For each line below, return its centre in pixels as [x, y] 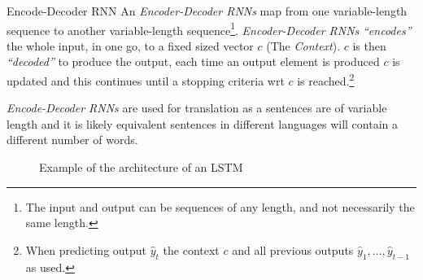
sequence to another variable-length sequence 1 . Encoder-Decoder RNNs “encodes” [209, 28]
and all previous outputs [293, 249]
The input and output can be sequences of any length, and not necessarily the [220, 206]
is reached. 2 [326, 79]
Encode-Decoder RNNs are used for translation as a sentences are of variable [197, 108]
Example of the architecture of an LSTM [141, 167]
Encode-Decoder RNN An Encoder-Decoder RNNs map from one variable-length [207, 11]
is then [369, 45]
